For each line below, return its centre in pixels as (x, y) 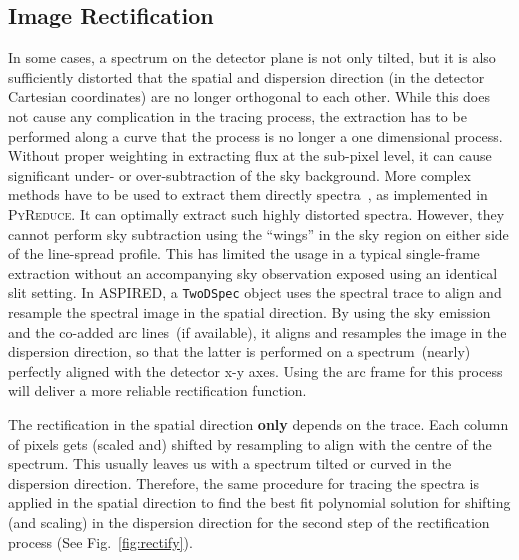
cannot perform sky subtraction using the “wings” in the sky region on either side (258, 233)
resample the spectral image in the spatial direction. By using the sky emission (249, 311)
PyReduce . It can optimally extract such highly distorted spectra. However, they (256, 213)
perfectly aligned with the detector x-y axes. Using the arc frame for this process (255, 370)
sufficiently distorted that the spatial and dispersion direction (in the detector (246, 76)
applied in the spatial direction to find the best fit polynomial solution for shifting (259, 502)
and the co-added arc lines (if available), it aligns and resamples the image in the (257, 331)
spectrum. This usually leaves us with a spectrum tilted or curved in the (230, 463)
